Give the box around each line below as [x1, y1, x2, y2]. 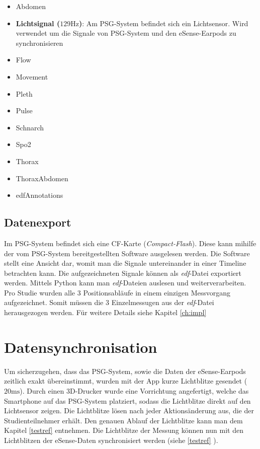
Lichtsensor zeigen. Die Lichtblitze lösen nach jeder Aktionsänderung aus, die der [4, 405, 254, 416]
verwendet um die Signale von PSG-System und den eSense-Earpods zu [16, 28, 236, 38]
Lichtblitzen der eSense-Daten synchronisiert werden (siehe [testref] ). [4, 434, 218, 445]
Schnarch [16, 122, 44, 132]
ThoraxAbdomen [16, 173, 68, 183]
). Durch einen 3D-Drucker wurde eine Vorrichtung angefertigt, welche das [20, 385, 249, 396]
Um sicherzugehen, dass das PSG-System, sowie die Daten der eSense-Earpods [4, 365, 246, 376]
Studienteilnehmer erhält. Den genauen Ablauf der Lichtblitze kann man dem [4, 415, 243, 425]
